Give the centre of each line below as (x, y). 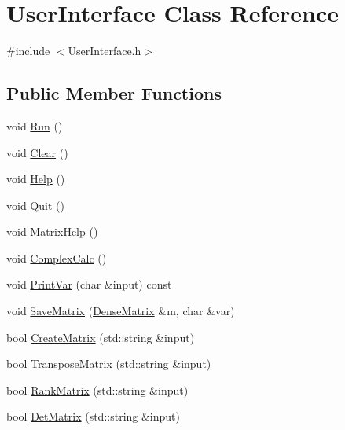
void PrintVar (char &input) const (89, 284)
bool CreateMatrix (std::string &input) (101, 337)
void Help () (36, 179)
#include (28, 51)
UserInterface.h (105, 51)
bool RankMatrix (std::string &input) (97, 390)
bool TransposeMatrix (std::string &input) (109, 364)
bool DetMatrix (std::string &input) (94, 416)
